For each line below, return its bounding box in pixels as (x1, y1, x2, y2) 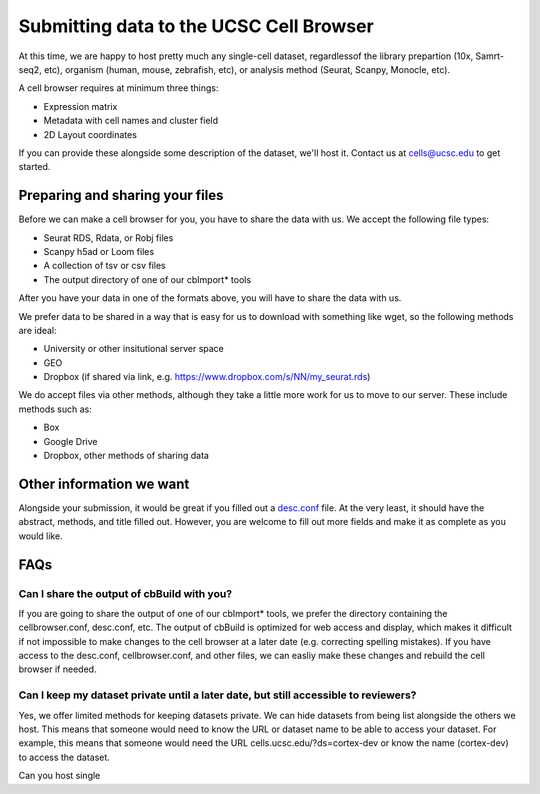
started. (18, 161, 51, 173)
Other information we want (18, 475, 190, 492)
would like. (18, 530, 64, 542)
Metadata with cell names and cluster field (43, 115, 219, 127)
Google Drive (43, 435, 98, 447)
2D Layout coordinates (43, 128, 137, 140)
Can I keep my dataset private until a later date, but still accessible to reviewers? (18, 688, 417, 702)
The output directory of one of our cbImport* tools (43, 273, 252, 285)
